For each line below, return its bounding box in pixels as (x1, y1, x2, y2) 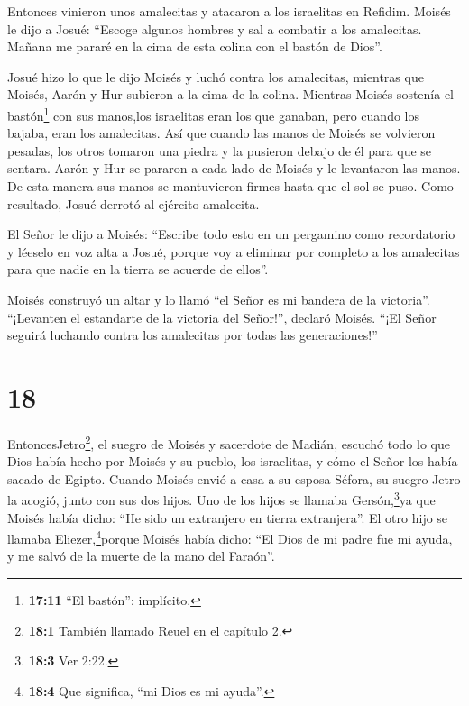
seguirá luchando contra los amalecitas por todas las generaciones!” (7, 325, 378, 344)
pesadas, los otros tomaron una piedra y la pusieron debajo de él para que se (7, 141, 432, 160)
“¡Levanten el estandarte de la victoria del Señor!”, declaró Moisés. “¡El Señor (7, 307, 437, 326)
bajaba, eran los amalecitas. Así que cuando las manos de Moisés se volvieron (7, 124, 436, 142)
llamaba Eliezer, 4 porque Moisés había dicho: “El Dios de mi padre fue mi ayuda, (7, 527, 453, 547)
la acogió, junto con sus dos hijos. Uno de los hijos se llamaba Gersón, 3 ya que (7, 488, 436, 509)
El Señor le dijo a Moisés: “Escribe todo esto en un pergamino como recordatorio (7, 225, 455, 243)
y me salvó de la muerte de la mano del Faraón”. (7, 546, 275, 565)
